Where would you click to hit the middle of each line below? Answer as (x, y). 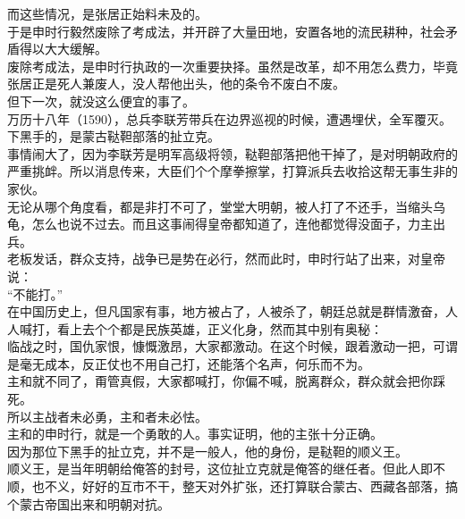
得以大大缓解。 (63, 49)
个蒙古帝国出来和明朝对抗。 (89, 503)
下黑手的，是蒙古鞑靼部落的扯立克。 (114, 136)
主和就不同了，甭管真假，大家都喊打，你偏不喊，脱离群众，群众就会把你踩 (226, 381)
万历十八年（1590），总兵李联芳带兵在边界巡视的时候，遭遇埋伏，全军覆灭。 (229, 118)
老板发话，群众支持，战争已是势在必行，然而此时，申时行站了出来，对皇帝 (226, 259)
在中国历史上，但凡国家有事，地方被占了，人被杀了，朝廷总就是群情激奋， (226, 311)
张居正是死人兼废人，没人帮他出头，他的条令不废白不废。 (176, 84)
